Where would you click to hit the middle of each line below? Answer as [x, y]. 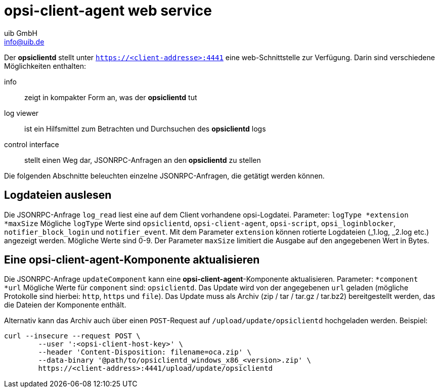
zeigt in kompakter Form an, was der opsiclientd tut [111, 97]
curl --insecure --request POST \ [72, 336]
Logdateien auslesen [58, 195]
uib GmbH [21, 33]
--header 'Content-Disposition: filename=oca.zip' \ [145, 352]
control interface [32, 144]
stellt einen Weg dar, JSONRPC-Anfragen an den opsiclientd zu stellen [143, 160]
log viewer [21, 113]
